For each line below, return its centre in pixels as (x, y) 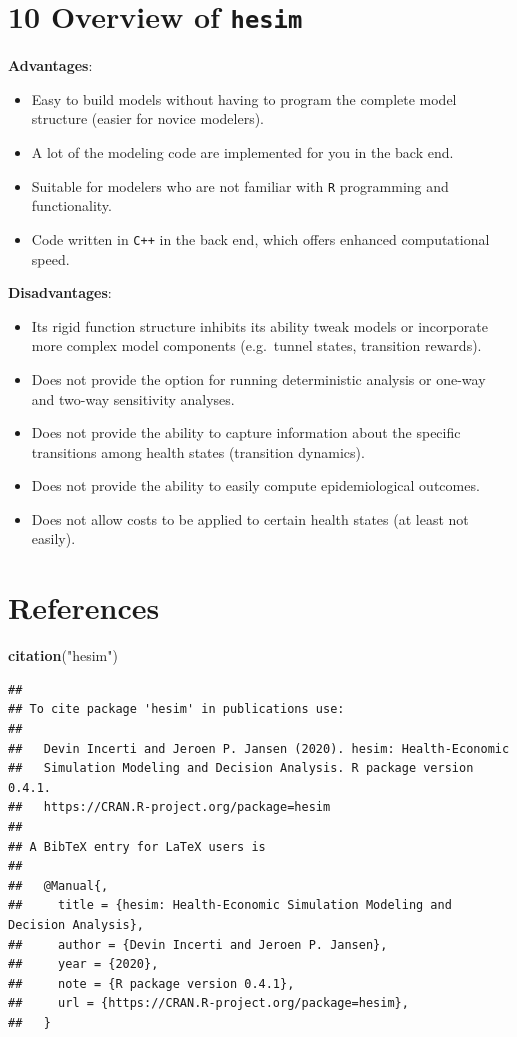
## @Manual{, (58, 885)
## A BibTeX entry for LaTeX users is (137, 846)
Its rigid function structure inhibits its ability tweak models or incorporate (259, 325)
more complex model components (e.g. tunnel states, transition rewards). (256, 345)
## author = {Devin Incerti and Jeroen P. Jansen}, (198, 944)
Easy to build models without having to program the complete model (244, 98)
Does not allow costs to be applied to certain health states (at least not (250, 518)
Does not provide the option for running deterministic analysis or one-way (258, 378)
